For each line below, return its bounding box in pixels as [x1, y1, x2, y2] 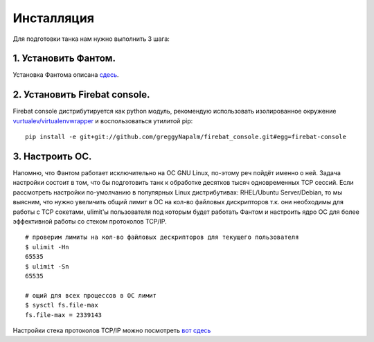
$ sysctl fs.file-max [25, 301, 98, 309]
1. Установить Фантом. [12, 53, 116, 64]
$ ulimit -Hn [25, 243, 69, 251]
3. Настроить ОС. [12, 150, 92, 162]
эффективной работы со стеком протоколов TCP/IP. [12, 217, 168, 225]
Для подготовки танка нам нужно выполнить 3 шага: [12, 35, 170, 43]
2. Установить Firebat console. [12, 89, 150, 100]
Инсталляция [12, 10, 95, 26]
